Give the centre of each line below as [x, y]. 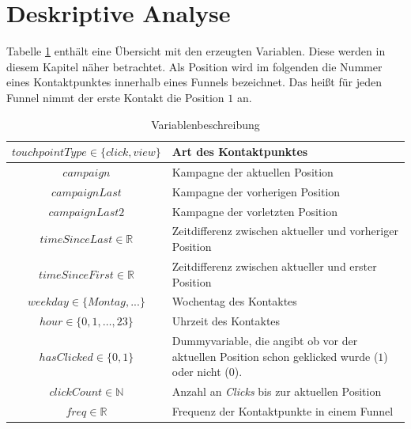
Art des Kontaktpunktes [240, 152]
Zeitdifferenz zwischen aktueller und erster [274, 266]
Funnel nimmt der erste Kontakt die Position [115, 97]
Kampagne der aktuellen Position [253, 171]
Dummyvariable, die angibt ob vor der [265, 341]
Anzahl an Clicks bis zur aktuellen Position [277, 391]
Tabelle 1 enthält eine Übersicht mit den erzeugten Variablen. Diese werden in [196, 51]
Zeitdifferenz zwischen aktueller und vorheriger [285, 231]
